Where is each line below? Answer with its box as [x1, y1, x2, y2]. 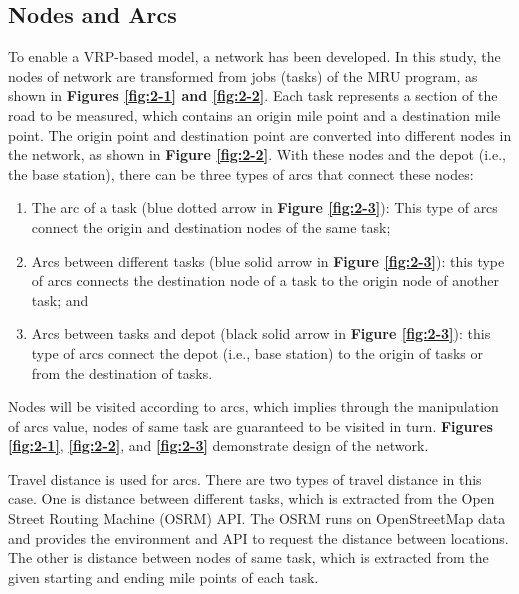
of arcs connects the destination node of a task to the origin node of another [31, 270, 499, 291]
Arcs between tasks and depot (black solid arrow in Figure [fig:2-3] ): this [31, 323, 491, 344]
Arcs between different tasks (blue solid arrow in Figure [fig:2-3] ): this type [31, 250, 505, 271]
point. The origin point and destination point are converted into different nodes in [8, 124, 512, 145]
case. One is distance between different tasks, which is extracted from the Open [8, 488, 495, 509]
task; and [31, 289, 89, 310]
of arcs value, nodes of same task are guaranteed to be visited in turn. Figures [8, 415, 493, 436]
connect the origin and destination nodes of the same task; [31, 216, 391, 237]
